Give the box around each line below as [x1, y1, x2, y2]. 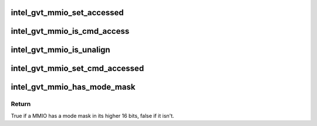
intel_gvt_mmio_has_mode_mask [11, 82, 136, 92]
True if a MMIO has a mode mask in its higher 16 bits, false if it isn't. [11, 112, 174, 119]
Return [11, 100, 31, 108]
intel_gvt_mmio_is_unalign [11, 45, 111, 55]
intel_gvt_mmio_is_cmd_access [11, 26, 130, 36]
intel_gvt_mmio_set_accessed [11, 8, 124, 17]
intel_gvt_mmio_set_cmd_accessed [11, 64, 144, 73]
